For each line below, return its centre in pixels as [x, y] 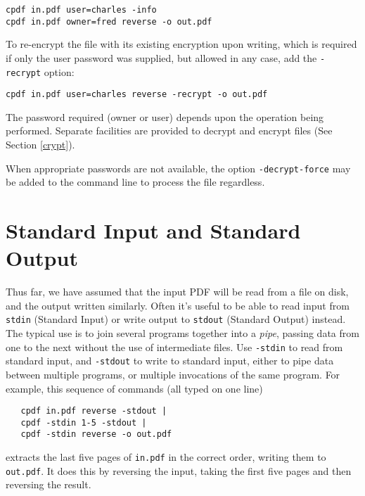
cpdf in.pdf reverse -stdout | [94, 411]
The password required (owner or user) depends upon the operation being [165, 116]
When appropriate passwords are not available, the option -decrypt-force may [178, 168]
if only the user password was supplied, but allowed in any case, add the [161, 57]
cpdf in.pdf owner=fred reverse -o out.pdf [109, 21]
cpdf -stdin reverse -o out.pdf [96, 434]
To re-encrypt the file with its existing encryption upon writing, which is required [181, 44]
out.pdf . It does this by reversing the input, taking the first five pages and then [179, 470]
